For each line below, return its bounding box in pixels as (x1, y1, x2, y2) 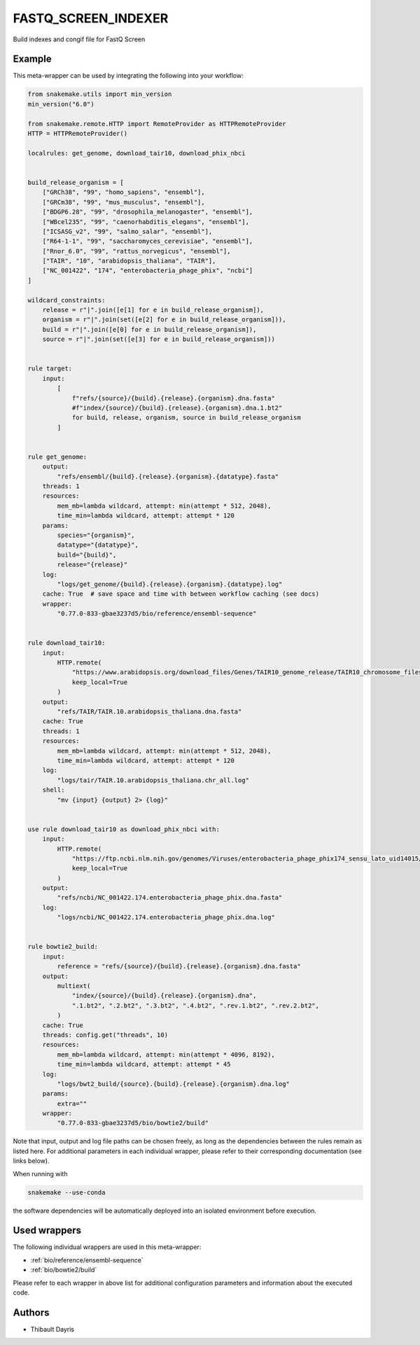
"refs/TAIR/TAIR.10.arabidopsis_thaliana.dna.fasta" (57, 708, 242, 716)
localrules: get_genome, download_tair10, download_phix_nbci (27, 149, 246, 157)
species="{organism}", (57, 531, 136, 539)
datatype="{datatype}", (57, 541, 139, 549)
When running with (13, 1169, 68, 1178)
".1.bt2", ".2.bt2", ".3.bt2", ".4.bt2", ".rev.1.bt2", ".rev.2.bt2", (71, 1001, 320, 1010)
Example (13, 53, 52, 65)
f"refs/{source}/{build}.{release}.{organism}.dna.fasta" (71, 394, 276, 402)
